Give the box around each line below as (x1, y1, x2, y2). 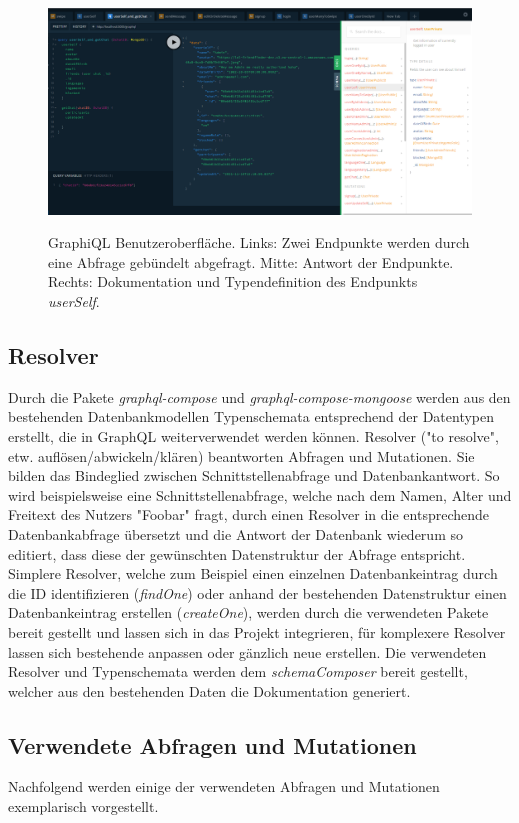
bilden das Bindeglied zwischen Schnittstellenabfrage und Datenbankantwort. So (8, 465, 500, 486)
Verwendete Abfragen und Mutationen (8, 729, 417, 760)
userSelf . (48, 290, 100, 311)
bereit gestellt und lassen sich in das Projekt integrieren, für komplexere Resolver (8, 621, 506, 642)
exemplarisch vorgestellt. (8, 796, 159, 817)
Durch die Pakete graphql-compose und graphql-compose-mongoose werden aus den (8, 386, 511, 407)
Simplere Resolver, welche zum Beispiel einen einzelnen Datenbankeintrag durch (8, 563, 498, 584)
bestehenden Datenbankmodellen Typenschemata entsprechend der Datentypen (8, 406, 495, 427)
